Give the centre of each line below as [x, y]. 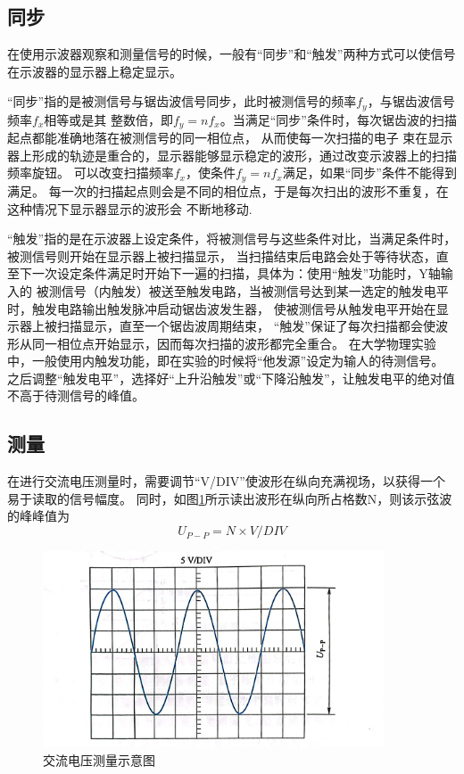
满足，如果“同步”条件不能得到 [369, 173]
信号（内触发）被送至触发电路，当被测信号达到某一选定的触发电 [249, 290]
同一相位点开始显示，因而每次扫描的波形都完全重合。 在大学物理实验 [234, 343]
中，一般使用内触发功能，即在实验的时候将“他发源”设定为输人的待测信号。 [226, 361]
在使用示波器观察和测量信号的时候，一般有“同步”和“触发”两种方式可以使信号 [232, 54]
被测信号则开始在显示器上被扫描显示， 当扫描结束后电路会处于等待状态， [222, 255]
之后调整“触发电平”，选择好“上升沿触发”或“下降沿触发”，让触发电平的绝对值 [231, 378]
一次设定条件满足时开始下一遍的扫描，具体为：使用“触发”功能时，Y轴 [236, 273]
